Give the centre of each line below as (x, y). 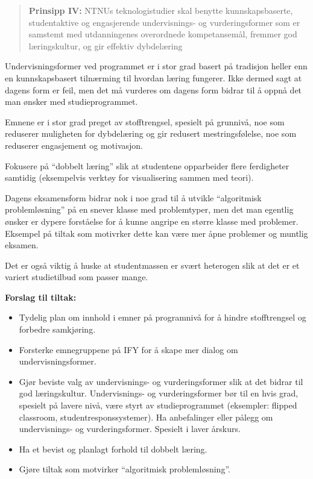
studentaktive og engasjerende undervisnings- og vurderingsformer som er (164, 22)
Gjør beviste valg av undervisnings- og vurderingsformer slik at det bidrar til (161, 381)
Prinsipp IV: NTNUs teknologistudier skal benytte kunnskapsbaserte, (161, 10)
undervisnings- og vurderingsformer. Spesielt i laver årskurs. (130, 429)
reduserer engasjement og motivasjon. (74, 145)
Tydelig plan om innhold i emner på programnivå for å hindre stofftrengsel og (163, 317)
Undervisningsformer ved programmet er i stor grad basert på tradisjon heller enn (156, 66)
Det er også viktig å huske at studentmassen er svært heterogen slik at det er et (152, 265)
